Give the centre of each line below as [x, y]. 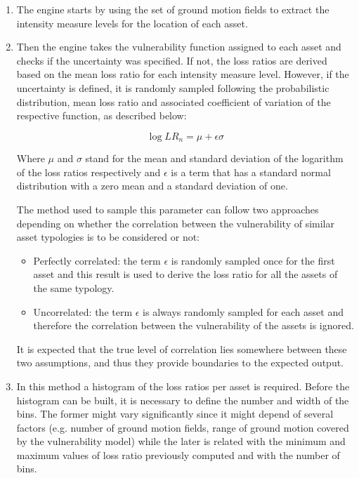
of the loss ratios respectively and [89, 172]
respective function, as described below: [102, 115]
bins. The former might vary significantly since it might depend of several [175, 414]
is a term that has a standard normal [251, 172]
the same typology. [74, 287]
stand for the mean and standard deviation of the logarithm [214, 158]
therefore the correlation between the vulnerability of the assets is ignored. [194, 325]
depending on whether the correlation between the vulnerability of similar [175, 223]
